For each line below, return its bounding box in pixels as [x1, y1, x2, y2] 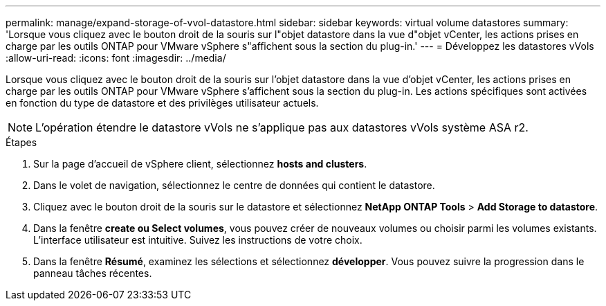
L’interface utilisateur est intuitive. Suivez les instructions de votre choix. [33, 234, 362, 246]
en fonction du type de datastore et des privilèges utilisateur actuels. [6, 97, 319, 109]
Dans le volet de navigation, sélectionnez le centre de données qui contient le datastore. [33, 179, 435, 191]
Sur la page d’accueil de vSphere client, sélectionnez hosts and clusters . [33, 158, 367, 170]
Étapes [6, 136, 37, 148]
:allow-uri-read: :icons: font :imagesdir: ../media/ [6, 52, 226, 64]
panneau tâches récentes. [33, 267, 152, 279]
